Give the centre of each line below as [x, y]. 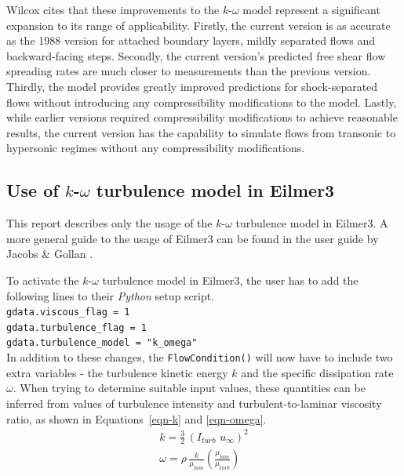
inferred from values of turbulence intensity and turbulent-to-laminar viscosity [194, 403]
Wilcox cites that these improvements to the [113, 9]
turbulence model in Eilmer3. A [312, 223]
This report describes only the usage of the [109, 223]
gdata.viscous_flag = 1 [68, 312]
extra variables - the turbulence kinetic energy [117, 372]
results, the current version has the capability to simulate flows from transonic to [201, 132]
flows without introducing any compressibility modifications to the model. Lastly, [202, 102]
